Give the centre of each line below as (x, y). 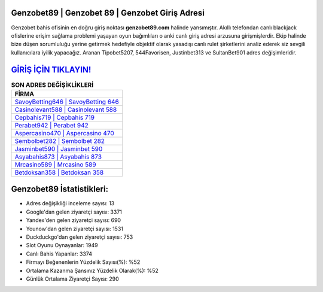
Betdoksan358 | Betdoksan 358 (59, 172)
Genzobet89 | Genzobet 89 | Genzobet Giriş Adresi (108, 13)
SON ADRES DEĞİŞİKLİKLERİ (52, 85)
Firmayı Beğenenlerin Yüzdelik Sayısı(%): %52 (83, 262)
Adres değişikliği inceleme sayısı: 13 (70, 203)
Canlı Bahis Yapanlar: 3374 (59, 254)
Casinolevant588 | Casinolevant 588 (66, 109)
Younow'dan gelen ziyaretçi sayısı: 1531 (75, 229)
